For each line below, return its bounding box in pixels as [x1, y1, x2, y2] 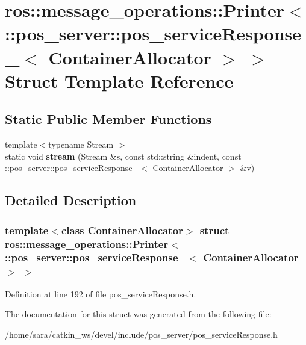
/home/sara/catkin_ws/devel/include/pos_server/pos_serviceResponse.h [5, 328, 278, 340]
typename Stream [48, 138, 114, 151]
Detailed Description [5, 191, 137, 210]
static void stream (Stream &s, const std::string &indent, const [5, 149, 242, 162]
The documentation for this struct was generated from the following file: [5, 308, 272, 320]
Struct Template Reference [5, 68, 234, 93]
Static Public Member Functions [5, 110, 212, 128]
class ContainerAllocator [61, 222, 183, 237]
